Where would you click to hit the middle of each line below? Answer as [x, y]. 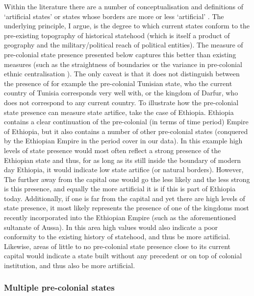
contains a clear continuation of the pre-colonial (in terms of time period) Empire [126, 122]
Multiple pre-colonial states [59, 287]
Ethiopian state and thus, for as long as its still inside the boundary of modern [123, 160]
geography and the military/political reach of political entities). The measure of [124, 45]
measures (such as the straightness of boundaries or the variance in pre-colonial [123, 64]
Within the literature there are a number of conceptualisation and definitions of [124, 6]
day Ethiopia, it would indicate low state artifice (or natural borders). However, [124, 170]
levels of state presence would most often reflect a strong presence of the [113, 150]
